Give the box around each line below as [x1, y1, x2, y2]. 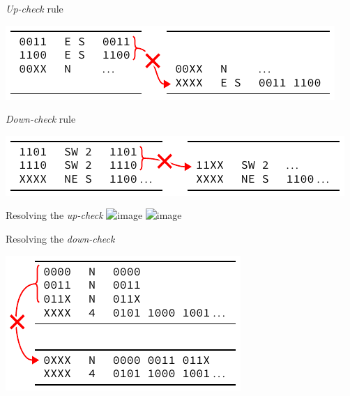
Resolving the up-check [6, 208, 103, 222]
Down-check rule [6, 112, 76, 126]
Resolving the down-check [6, 231, 115, 245]
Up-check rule [6, 1, 63, 15]
